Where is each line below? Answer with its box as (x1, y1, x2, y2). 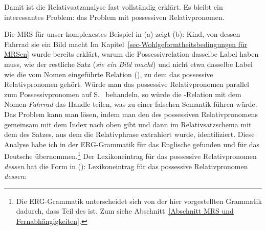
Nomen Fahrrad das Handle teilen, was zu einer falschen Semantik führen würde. (4, 99, 257, 109)
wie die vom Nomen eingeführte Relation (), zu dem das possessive (4, 68, 213, 79)
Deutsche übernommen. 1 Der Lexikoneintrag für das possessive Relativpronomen (4, 149, 257, 161)
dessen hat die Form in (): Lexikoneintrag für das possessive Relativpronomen (4, 160, 248, 171)
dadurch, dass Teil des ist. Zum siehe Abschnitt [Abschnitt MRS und (16, 205, 234, 216)
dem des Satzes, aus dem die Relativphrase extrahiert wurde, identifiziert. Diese (4, 129, 255, 140)
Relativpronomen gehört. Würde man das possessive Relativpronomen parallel (4, 79, 249, 89)
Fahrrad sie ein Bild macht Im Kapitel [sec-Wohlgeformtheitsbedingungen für (4, 38, 248, 49)
